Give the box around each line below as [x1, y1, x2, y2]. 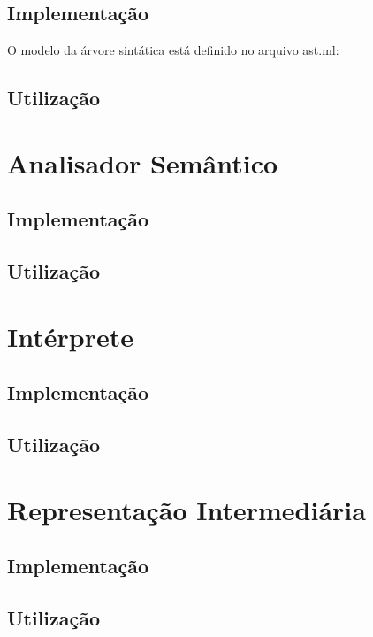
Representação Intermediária [7, 491, 366, 527]
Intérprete [7, 318, 133, 354]
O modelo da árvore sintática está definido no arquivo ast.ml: [7, 41, 339, 59]
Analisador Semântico [7, 144, 278, 180]
